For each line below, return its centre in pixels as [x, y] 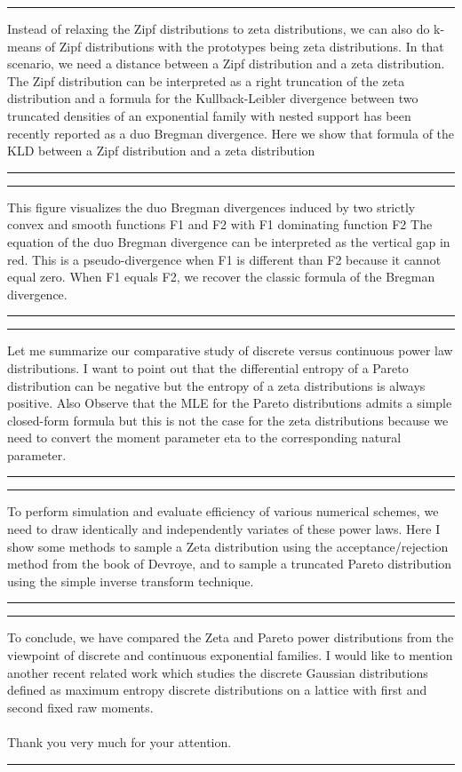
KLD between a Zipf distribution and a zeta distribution [161, 151]
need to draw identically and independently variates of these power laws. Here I [224, 529]
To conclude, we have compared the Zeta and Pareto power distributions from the [231, 637]
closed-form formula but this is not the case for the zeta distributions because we [228, 420]
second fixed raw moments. [80, 707]
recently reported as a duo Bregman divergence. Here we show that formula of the [231, 133]
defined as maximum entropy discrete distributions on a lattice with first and [217, 690]
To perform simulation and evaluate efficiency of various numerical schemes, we [223, 511]
